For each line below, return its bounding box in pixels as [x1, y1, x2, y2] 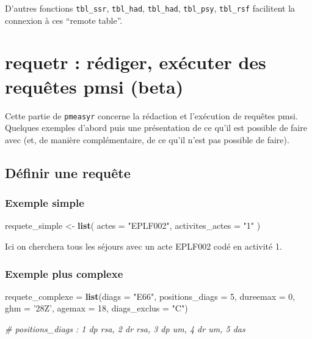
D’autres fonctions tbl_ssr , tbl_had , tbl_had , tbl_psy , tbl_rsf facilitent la [5, 2, 296, 14]
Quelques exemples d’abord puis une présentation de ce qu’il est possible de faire [5, 121, 307, 134]
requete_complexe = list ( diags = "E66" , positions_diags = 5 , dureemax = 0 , [5, 289, 296, 302]
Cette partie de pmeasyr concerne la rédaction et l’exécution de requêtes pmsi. [5, 109, 298, 122]
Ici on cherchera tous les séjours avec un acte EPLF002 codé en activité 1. [5, 240, 282, 252]
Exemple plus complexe [5, 266, 123, 281]
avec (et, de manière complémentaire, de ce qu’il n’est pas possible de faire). [5, 133, 289, 146]
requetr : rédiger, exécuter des [5, 50, 266, 75]
